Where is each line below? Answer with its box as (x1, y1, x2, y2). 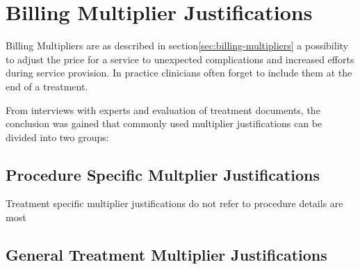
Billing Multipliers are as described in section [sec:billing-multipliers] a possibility (6, 38, 348, 53)
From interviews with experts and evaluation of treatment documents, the (6, 102, 320, 117)
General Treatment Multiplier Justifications (6, 244, 327, 266)
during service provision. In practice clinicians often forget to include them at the (6, 65, 352, 80)
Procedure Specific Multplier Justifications (6, 163, 320, 185)
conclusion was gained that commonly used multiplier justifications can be (6, 116, 322, 131)
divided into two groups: (6, 129, 109, 144)
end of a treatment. (6, 79, 88, 93)
